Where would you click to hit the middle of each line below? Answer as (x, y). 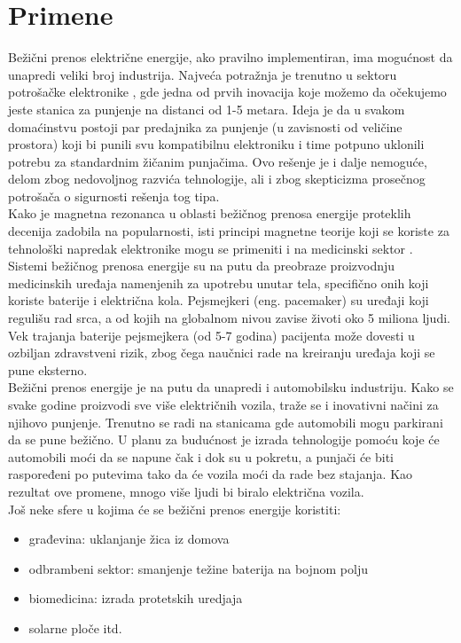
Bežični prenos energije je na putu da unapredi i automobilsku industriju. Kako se (231, 387)
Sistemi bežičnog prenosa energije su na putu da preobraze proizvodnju (202, 266)
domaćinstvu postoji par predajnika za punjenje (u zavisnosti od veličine (205, 126)
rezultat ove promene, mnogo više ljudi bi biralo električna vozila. (186, 491)
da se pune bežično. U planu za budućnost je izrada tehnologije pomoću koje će (224, 439)
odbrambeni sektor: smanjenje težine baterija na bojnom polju (199, 568)
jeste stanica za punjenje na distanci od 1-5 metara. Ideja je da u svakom (207, 109)
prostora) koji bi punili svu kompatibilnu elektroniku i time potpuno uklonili (216, 144)
